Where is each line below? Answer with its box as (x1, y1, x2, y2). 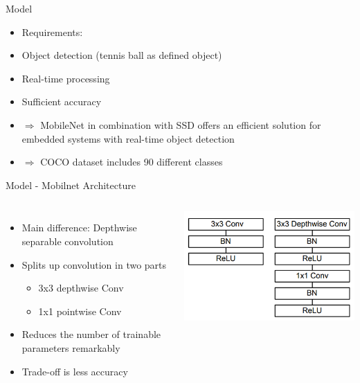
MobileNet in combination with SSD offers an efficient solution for (40, 117, 321, 132)
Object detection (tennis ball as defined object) (21, 48, 222, 62)
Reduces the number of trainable (21, 327, 161, 341)
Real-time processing (21, 71, 110, 85)
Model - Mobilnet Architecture (6, 177, 136, 192)
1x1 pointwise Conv (38, 303, 122, 318)
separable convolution (21, 233, 114, 248)
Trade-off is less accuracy (21, 364, 128, 378)
